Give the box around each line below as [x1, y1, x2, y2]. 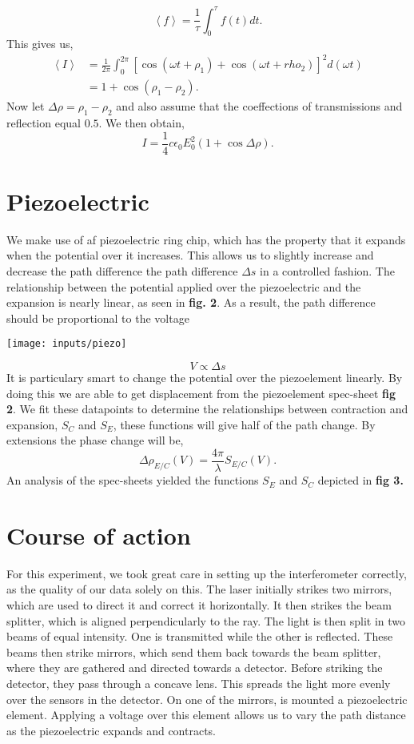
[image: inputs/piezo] [6, 338, 127, 350]
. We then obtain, [98, 115, 185, 131]
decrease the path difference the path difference [6, 263, 238, 280]
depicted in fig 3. [317, 472, 404, 489]
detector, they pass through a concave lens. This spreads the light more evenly [6, 674, 391, 691]
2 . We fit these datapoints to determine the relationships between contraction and [6, 400, 408, 417]
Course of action [6, 518, 191, 551]
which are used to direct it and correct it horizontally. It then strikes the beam [6, 596, 392, 613]
